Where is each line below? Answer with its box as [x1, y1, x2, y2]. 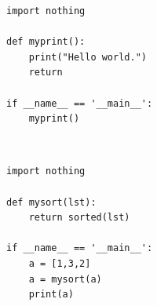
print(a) [28, 289, 74, 301]
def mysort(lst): [6, 196, 97, 208]
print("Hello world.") [28, 51, 147, 63]
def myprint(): [6, 36, 86, 48]
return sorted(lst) [28, 212, 130, 224]
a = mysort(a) [28, 273, 102, 285]
